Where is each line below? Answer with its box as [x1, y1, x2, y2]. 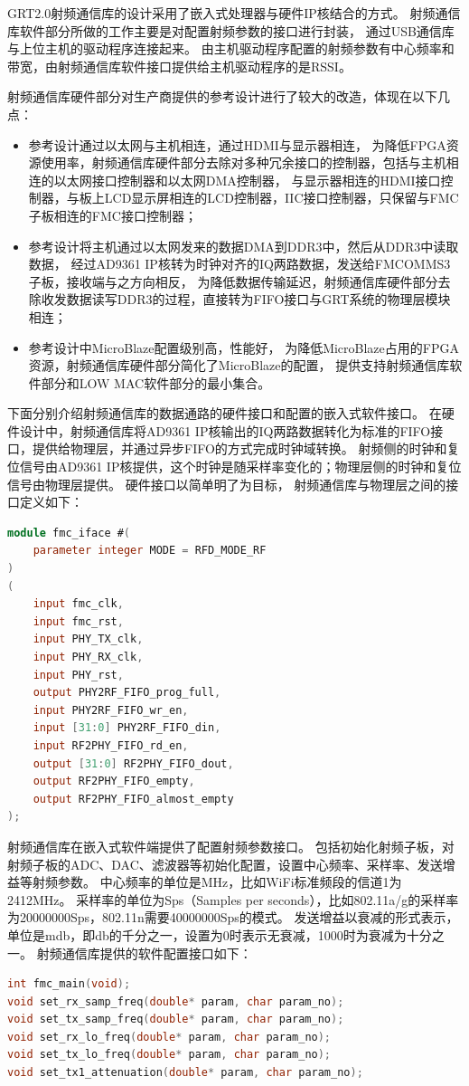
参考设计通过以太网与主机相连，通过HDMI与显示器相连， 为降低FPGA [28, 135, 446, 154]
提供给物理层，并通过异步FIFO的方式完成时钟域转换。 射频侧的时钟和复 [32, 439, 460, 458]
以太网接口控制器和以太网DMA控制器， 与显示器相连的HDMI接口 [53, 170, 441, 189]
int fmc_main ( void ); [7, 977, 131, 991]
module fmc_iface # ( [7, 526, 131, 539]
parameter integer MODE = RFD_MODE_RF [33, 544, 267, 557]
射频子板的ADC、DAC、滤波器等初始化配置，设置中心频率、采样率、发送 [7, 854, 443, 873]
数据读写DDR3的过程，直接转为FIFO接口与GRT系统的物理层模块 [66, 290, 451, 309]
